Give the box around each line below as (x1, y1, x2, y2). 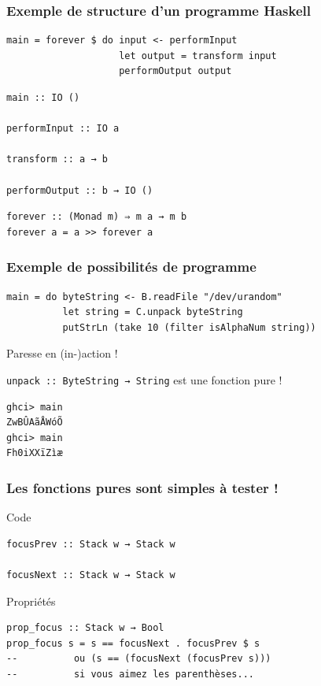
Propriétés (6, 592, 56, 609)
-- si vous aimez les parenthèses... (6, 668, 254, 680)
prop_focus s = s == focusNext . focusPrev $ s (6, 637, 260, 649)
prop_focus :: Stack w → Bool (6, 622, 164, 634)
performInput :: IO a (6, 123, 120, 135)
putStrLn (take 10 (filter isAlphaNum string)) (62, 321, 316, 333)
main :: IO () (6, 92, 80, 103)
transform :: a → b (6, 154, 108, 165)
